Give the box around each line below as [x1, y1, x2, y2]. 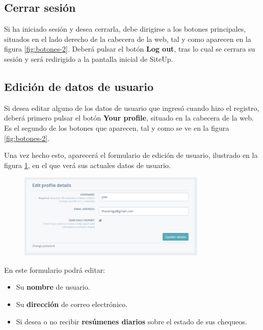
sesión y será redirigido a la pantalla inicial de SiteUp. [4, 53, 173, 64]
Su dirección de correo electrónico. [16, 299, 127, 310]
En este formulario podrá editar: [4, 264, 106, 275]
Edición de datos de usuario [4, 78, 154, 94]
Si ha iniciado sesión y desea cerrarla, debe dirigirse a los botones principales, [4, 23, 246, 34]
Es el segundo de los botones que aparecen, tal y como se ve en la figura [4, 122, 229, 133]
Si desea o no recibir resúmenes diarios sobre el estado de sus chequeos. [16, 316, 247, 326]
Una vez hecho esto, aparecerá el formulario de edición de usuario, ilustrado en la [4, 150, 258, 160]
